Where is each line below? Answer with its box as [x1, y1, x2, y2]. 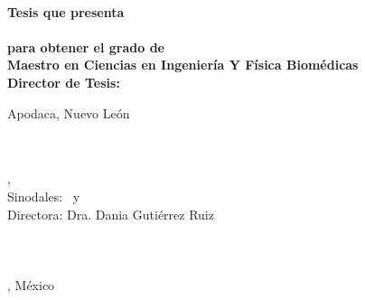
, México [7, 275, 55, 294]
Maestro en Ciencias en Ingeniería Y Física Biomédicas [7, 55, 359, 74]
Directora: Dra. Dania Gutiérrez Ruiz [7, 204, 214, 223]
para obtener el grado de [7, 37, 164, 56]
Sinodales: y [7, 186, 80, 205]
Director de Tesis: [7, 72, 120, 91]
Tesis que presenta [7, 2, 125, 21]
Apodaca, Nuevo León [7, 103, 130, 122]
